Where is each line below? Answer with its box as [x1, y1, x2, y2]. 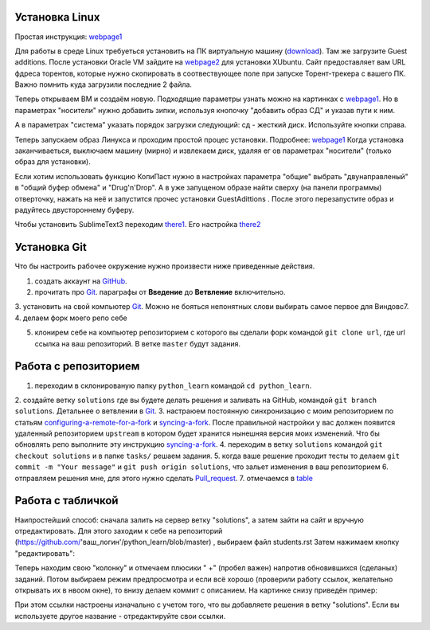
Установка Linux [14, 10, 100, 24]
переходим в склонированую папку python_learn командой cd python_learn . [34, 381, 312, 390]
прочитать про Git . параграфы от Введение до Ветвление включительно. [34, 288, 286, 297]
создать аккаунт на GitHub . [34, 276, 127, 286]
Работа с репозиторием [14, 359, 140, 374]
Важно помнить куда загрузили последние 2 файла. [14, 80, 193, 89]
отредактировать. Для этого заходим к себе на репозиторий [14, 526, 223, 535]
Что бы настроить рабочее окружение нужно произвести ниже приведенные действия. [14, 261, 315, 271]
